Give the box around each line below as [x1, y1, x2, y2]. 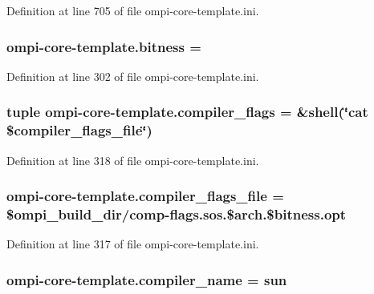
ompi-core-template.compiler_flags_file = [6, 186, 284, 206]
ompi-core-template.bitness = [6, 36, 201, 56]
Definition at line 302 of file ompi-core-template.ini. [6, 67, 259, 84]
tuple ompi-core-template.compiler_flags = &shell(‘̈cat [6, 102, 368, 122]
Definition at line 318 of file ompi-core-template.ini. [6, 151, 259, 168]
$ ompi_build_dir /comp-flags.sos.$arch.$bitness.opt [6, 203, 347, 224]
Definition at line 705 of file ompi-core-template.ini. [6, 2, 259, 18]
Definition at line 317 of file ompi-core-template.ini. [6, 236, 259, 252]
